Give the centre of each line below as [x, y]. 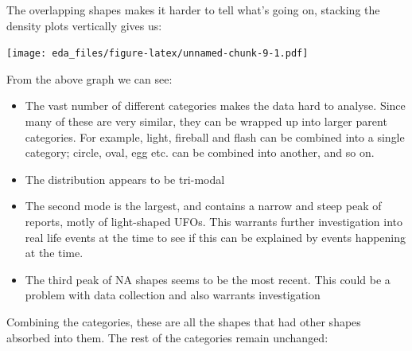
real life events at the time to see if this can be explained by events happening [216, 237]
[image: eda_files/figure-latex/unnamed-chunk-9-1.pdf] [157, 54]
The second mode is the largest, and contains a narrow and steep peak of [203, 206]
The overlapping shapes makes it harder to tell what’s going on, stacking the [193, 10]
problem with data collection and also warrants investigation [173, 295]
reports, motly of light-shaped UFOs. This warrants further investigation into [214, 221]
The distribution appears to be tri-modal [125, 179]
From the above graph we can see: [89, 78]
